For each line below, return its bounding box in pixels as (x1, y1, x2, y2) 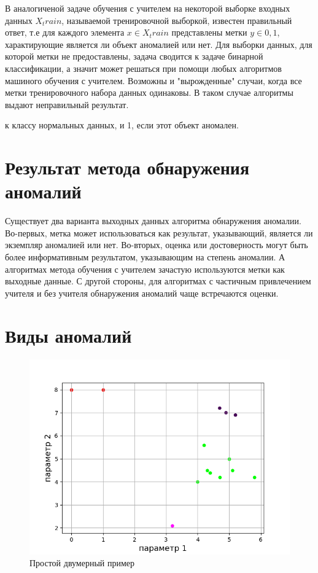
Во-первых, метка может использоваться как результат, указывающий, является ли (5, 226, 313, 239)
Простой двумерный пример (29, 556, 135, 569)
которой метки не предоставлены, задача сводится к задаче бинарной (5, 50, 263, 63)
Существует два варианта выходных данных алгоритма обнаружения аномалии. (5, 214, 301, 227)
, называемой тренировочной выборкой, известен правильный (61, 14, 292, 26)
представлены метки (171, 26, 247, 39)
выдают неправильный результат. (5, 98, 129, 111)
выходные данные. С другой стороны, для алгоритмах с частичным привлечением (5, 275, 311, 287)
